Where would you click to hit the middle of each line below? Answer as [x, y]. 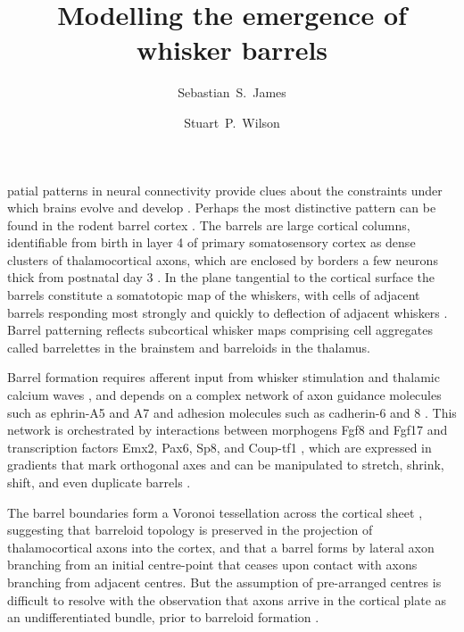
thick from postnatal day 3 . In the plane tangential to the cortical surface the [221, 277]
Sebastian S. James [232, 92]
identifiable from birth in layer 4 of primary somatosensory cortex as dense [211, 242]
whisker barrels [232, 50]
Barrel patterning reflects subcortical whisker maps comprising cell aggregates [220, 330]
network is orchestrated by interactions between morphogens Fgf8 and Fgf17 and [228, 430]
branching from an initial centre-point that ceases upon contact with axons [212, 565]
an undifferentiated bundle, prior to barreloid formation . [163, 617]
